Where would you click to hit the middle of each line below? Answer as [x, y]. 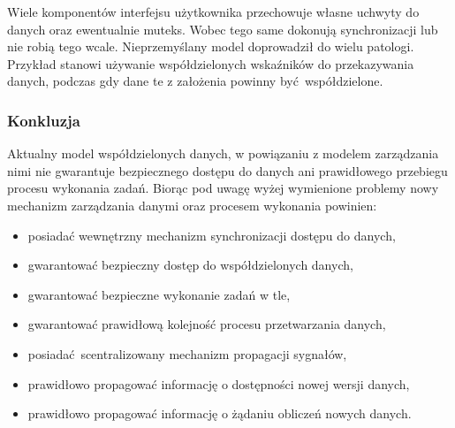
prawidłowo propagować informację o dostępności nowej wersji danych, [219, 383]
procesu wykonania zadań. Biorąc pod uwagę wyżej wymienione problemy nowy [223, 188]
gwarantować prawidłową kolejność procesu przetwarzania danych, [207, 324]
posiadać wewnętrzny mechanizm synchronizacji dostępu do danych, [212, 235]
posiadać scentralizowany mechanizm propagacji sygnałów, [187, 353]
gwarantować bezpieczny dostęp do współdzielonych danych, [190, 265]
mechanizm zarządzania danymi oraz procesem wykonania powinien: [192, 205]
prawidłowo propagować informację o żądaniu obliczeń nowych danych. [220, 413]
